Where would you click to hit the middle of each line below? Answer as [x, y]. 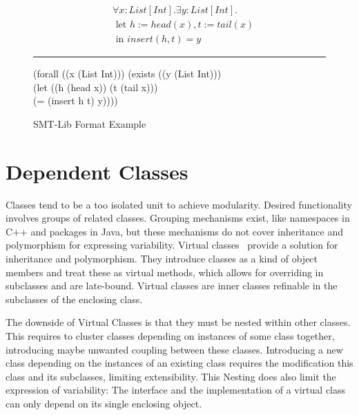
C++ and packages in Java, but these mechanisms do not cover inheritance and [174, 231]
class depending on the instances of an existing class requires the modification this [179, 363]
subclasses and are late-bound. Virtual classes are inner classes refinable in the [172, 286]
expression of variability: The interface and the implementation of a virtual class [176, 390]
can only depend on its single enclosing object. [104, 403]
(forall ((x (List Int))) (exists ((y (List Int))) [127, 74]
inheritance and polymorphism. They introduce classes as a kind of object [162, 258]
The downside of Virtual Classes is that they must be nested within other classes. [178, 322]
